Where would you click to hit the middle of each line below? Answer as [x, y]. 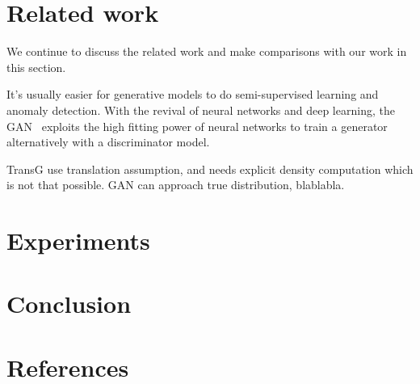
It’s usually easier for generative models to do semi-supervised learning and [193, 94]
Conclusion [69, 304]
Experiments [78, 241]
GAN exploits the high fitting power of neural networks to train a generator [197, 126]
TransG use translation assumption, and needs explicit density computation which [210, 169]
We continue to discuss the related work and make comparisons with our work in [207, 51]
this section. [36, 67]
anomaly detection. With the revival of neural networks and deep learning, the [201, 110]
